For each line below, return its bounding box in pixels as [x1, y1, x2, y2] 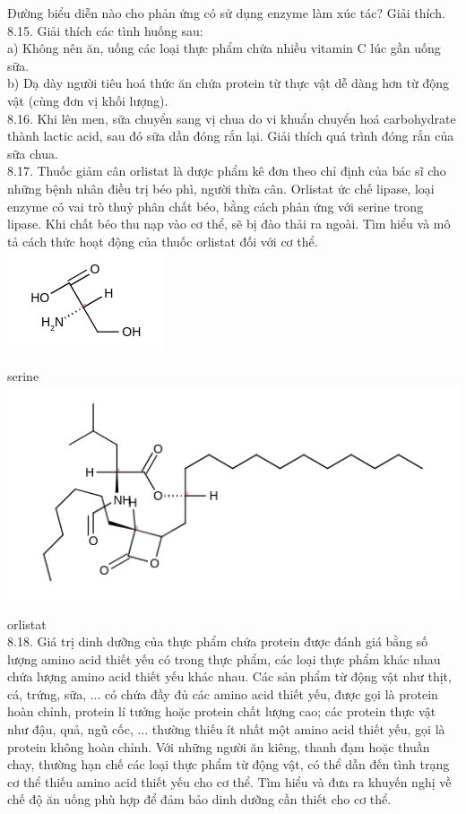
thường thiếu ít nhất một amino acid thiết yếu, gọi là [151, 720, 445, 739]
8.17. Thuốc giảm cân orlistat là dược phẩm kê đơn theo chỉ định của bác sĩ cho [7, 161, 446, 180]
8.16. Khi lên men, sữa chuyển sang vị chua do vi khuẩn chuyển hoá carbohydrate [7, 108, 456, 127]
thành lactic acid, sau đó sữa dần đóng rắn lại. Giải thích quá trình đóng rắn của [7, 126, 454, 145]
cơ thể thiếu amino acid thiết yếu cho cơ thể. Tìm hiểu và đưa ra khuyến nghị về [7, 772, 452, 791]
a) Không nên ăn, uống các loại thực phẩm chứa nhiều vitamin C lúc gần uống [7, 39, 441, 57]
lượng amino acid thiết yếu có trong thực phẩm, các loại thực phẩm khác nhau [7, 649, 441, 668]
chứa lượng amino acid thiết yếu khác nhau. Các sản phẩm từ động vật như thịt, [7, 667, 452, 686]
